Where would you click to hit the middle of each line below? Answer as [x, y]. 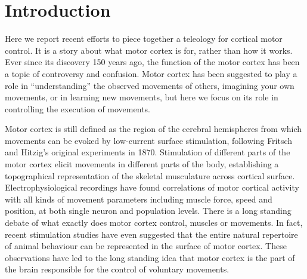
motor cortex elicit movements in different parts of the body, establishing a [142, 164]
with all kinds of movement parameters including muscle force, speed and [139, 199]
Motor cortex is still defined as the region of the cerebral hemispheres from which [153, 129]
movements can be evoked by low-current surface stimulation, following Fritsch [149, 140]
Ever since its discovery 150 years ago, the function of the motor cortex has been [152, 62]
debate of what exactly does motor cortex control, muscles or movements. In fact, [154, 223]
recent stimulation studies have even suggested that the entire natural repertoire [151, 234]
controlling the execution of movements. [77, 108]
